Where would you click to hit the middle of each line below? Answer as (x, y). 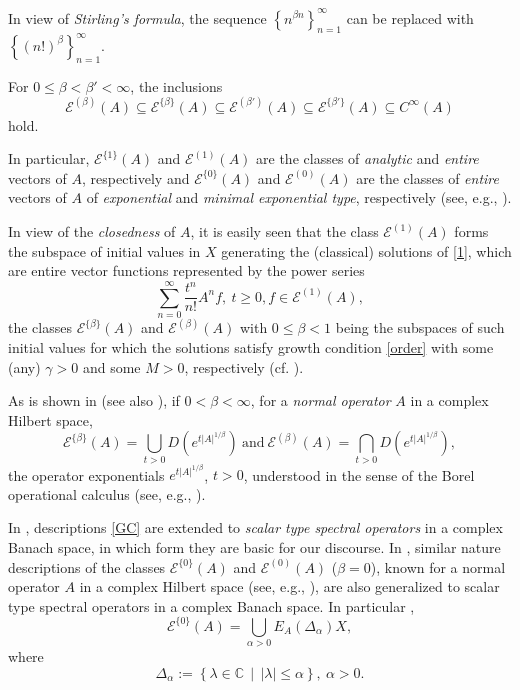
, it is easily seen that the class (284, 231)
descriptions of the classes (87, 566)
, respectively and (136, 177)
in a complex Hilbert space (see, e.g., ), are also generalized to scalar (289, 586)
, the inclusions (176, 85)
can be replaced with (410, 17)
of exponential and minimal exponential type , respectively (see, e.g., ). (299, 197)
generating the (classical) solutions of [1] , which (366, 250)
